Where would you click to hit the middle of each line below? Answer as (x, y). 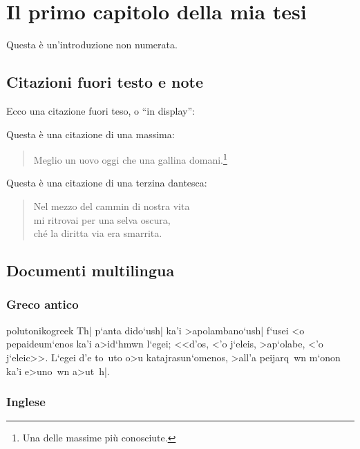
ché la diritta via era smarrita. (98, 233)
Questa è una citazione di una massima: (91, 134)
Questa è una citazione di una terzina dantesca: (107, 183)
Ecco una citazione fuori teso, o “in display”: (101, 110)
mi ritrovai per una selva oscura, (102, 219)
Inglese (26, 402)
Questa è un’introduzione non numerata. (92, 45)
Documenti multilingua (91, 270)
